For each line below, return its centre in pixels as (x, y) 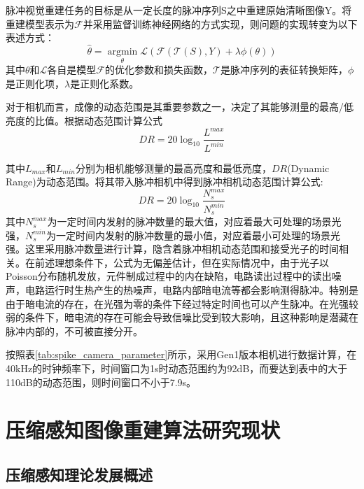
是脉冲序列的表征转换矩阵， (284, 70)
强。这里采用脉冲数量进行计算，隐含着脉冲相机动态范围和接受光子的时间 (172, 249)
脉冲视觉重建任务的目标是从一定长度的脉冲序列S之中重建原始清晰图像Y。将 (179, 10)
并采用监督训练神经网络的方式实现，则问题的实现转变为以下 (220, 23)
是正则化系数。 (105, 83)
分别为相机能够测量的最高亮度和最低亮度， (173, 168)
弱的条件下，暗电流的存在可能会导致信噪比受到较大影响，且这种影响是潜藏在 (182, 317)
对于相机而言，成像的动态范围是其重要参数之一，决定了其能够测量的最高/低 (180, 107)
